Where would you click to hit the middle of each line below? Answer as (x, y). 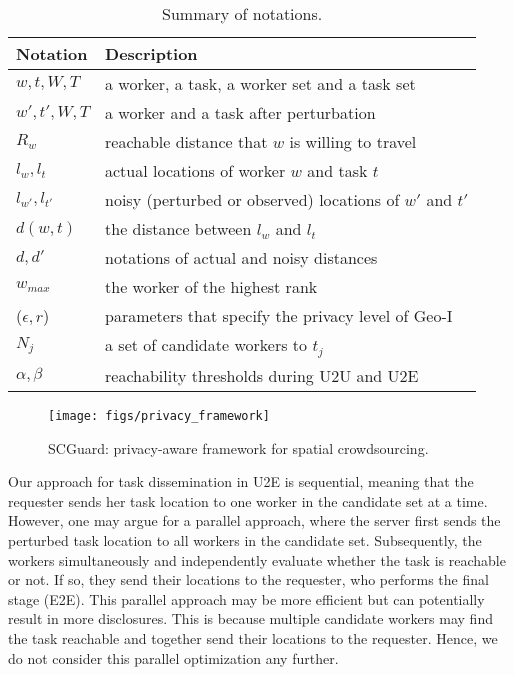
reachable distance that (186, 141)
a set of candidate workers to (206, 344)
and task (337, 170)
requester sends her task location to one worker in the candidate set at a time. (248, 500)
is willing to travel (353, 141)
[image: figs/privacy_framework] (159, 415)
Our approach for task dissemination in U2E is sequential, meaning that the (241, 481)
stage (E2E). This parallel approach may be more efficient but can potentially (246, 598)
